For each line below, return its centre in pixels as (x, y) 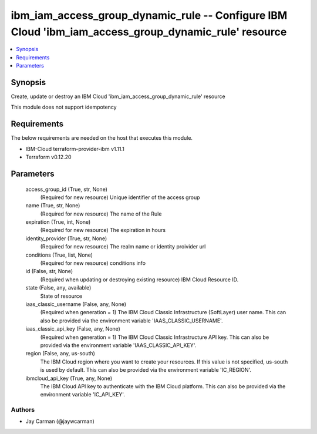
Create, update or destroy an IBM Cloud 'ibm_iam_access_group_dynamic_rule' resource (118, 96)
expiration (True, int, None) (58, 222)
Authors (23, 410)
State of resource (61, 296)
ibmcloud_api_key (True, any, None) (69, 378)
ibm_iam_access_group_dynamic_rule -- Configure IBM (149, 15)
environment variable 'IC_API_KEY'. (83, 395)
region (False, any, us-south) (60, 354)
